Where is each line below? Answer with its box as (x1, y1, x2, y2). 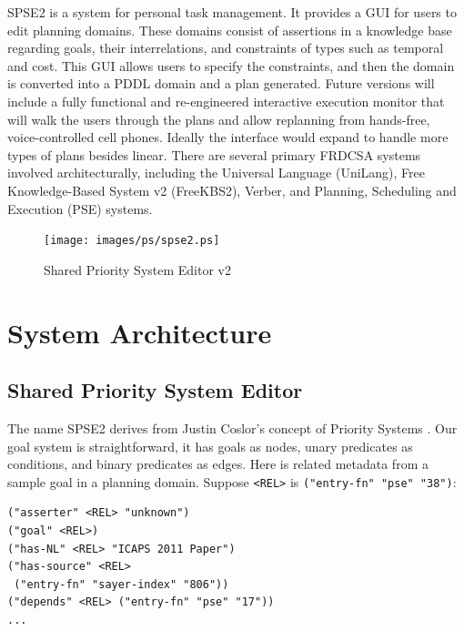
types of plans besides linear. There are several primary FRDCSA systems (7, 145, 421, 164)
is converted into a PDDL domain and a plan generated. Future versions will (7, 74, 435, 93)
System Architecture (7, 313, 272, 351)
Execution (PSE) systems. (7, 198, 153, 218)
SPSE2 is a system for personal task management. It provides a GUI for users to (7, 3, 457, 21)
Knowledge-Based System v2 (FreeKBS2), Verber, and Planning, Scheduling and (7, 180, 457, 199)
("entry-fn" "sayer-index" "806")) (14, 577, 229, 591)
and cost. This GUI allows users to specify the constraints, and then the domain (7, 56, 455, 75)
